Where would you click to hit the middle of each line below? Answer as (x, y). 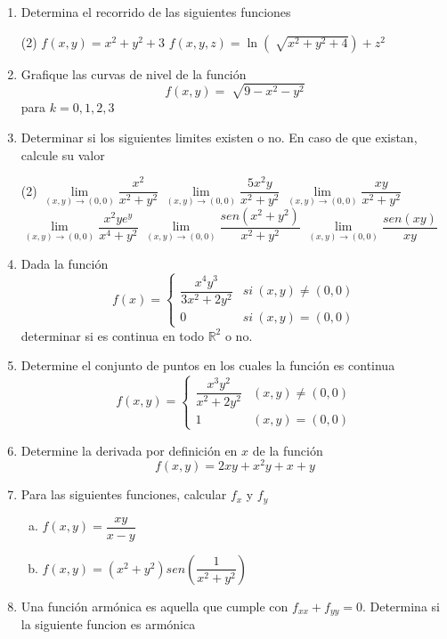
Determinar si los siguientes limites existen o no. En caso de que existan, (219, 137)
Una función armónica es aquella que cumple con (154, 606)
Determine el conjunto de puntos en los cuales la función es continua (208, 365)
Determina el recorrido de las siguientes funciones (156, 12)
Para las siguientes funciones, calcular (124, 494)
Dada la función (65, 263)
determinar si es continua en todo (112, 335)
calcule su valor (63, 154)
